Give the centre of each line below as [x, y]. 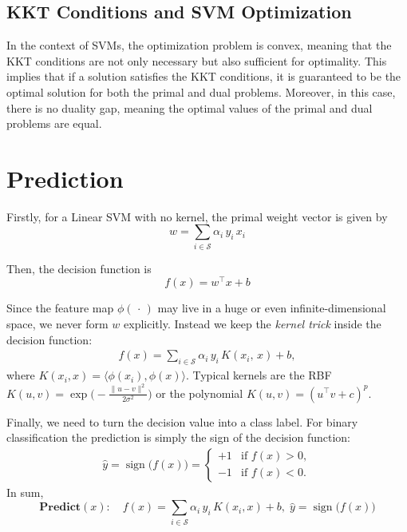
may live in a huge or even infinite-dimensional [272, 308]
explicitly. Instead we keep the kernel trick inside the [253, 324]
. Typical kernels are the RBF [259, 375]
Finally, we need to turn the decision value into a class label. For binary [182, 421]
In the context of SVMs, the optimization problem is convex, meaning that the [199, 45]
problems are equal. [54, 123]
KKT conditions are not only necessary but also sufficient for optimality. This [197, 60]
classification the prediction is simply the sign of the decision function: [179, 437]
